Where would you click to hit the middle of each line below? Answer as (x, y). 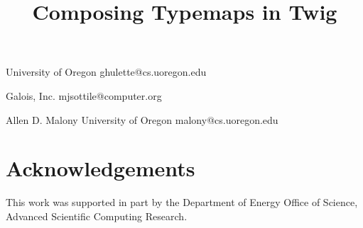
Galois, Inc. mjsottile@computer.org (84, 95)
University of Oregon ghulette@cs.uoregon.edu (106, 72)
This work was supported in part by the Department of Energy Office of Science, (182, 202)
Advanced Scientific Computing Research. (97, 216)
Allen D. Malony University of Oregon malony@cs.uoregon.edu (142, 119)
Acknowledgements (101, 168)
